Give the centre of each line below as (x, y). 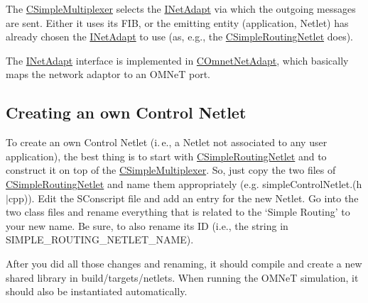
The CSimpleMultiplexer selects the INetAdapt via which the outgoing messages (181, 9)
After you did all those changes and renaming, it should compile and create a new (184, 263)
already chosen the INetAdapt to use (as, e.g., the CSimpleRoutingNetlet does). (179, 37)
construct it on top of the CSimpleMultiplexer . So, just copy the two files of (171, 170)
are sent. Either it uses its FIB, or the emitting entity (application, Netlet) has (177, 22)
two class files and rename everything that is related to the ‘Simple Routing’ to (178, 212)
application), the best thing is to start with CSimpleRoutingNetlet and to (166, 156)
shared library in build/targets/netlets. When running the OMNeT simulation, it (182, 277)
